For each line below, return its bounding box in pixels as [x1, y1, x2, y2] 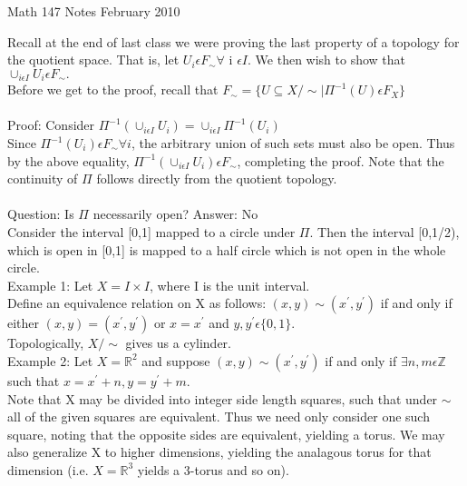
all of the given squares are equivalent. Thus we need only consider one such [7, 407, 430, 426]
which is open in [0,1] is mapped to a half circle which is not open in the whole [7, 240, 446, 259]
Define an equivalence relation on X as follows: [7, 293, 267, 312]
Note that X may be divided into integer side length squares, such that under [7, 389, 438, 408]
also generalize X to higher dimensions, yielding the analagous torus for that [7, 442, 432, 461]
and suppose [141, 351, 210, 370]
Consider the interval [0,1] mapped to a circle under [7, 222, 296, 241]
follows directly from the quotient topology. [96, 169, 337, 188]
